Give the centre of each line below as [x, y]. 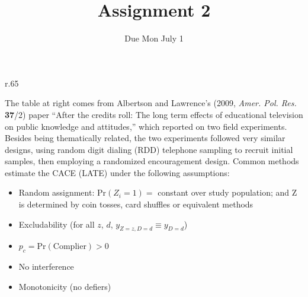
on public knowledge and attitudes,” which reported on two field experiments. [146, 126]
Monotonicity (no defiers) [65, 286]
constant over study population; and [224, 192]
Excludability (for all [57, 224]
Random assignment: [57, 192]
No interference [46, 266]
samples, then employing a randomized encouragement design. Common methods [152, 161]
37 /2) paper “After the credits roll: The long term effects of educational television [154, 114]
